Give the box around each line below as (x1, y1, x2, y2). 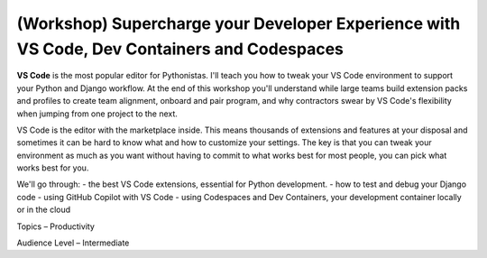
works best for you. (16, 162, 89, 173)
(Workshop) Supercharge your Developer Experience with (16, 14, 461, 33)
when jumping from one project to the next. (16, 108, 178, 119)
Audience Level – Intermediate (16, 237, 130, 248)
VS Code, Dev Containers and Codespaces (16, 39, 345, 59)
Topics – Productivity (16, 221, 95, 232)
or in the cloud (16, 204, 71, 216)
